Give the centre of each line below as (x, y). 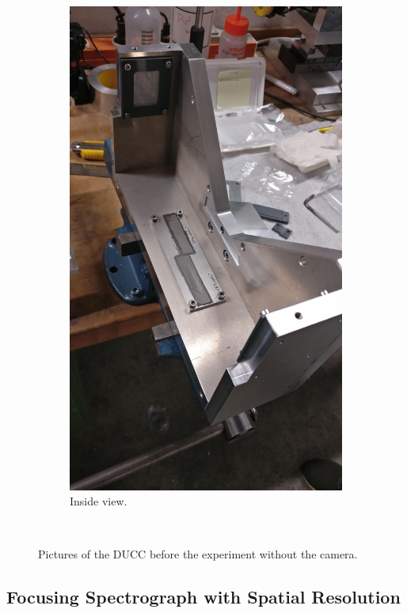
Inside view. (99, 501)
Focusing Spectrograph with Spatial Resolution (203, 597)
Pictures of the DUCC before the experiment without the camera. (198, 554)
